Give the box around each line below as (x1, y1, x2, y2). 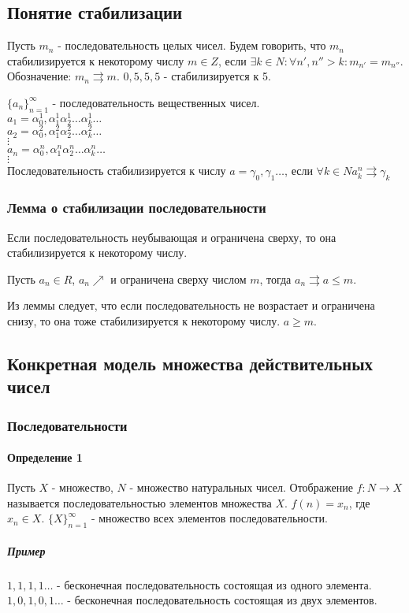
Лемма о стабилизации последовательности (7, 198, 266, 217)
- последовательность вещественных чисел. (52, 94, 260, 110)
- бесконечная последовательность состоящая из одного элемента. (57, 576, 372, 593)
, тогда (259, 270, 292, 287)
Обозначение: (7, 68, 72, 84)
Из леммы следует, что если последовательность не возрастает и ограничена (7, 297, 375, 314)
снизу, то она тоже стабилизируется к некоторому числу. (7, 312, 281, 329)
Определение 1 (7, 449, 83, 466)
